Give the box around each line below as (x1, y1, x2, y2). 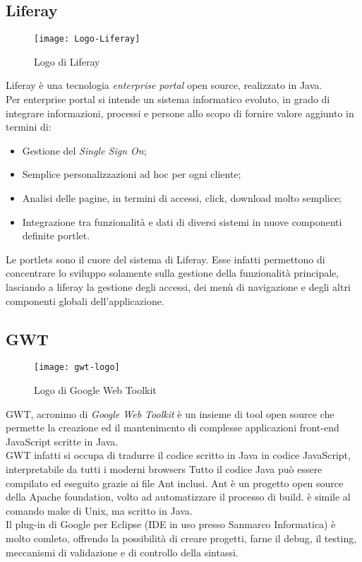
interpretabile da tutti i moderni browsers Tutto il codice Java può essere (6, 462, 322, 476)
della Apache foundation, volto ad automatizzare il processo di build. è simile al (6, 489, 351, 504)
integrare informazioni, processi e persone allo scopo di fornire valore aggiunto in (6, 105, 354, 120)
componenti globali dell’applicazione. (6, 293, 164, 308)
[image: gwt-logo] (34, 362, 120, 373)
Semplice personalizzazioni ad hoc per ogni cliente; (22, 167, 241, 181)
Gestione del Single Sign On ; (22, 143, 147, 157)
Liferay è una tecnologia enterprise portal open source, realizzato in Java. (6, 78, 322, 92)
